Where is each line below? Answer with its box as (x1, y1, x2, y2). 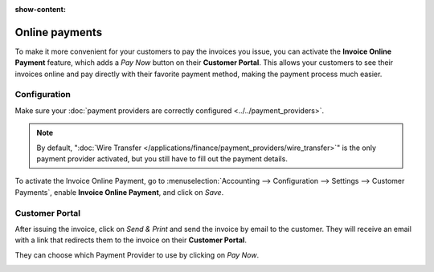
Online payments (14, 25, 103, 39)
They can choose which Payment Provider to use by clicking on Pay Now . (14, 250, 260, 260)
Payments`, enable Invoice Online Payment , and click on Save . (14, 187, 224, 197)
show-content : (14, 5, 66, 14)
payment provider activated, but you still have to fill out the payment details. (36, 154, 289, 164)
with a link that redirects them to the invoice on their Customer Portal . (14, 235, 247, 245)
